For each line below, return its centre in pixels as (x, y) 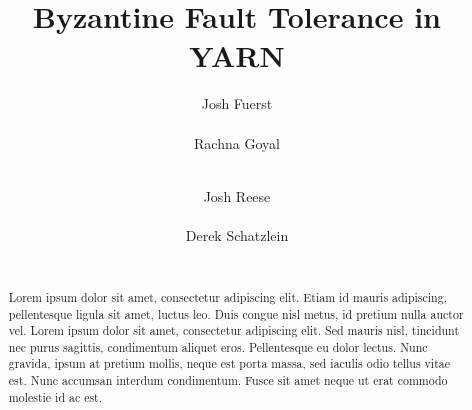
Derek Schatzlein (237, 234)
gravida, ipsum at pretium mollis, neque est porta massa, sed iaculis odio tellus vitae (229, 363)
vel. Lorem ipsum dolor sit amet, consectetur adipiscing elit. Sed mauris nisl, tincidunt (234, 330)
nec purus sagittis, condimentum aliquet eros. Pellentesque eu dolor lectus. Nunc (218, 346)
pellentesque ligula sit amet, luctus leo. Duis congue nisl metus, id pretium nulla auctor (236, 313)
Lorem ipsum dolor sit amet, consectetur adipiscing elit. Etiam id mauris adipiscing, (227, 296)
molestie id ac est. (55, 396)
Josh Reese (237, 195)
